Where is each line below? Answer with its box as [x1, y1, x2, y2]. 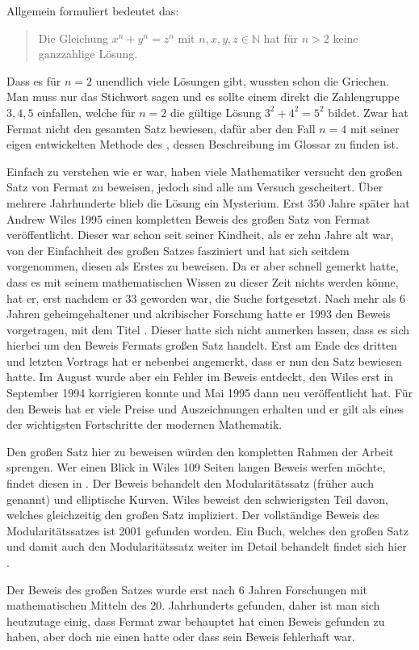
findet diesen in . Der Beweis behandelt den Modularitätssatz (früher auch [6, 475, 375, 492]
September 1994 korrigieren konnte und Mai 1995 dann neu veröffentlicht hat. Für [6, 384, 413, 401]
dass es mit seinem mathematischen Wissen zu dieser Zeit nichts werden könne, [6, 273, 399, 290]
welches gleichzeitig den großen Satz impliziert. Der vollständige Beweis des [6, 506, 379, 523]
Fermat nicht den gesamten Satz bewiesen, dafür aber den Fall [6, 120, 316, 136]
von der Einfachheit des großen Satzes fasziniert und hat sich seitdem [6, 241, 350, 258]
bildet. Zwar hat [328, 103, 409, 120]
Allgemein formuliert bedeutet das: [6, 2, 179, 19]
